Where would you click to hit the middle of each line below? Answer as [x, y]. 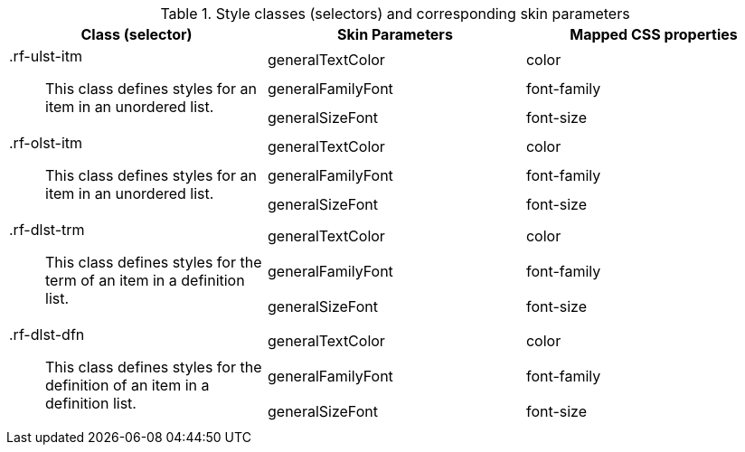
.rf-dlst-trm [47, 230]
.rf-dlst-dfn [47, 334]
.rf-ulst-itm [46, 56]
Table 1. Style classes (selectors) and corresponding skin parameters [395, 14]
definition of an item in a [127, 385]
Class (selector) [137, 34]
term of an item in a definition [145, 280]
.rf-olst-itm [46, 143]
